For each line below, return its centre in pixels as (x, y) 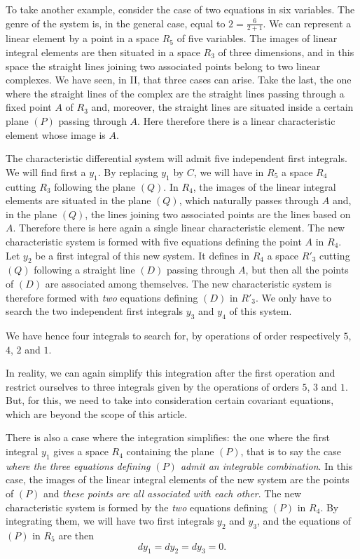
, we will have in (229, 171)
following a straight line (84, 270)
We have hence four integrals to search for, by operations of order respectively (173, 335)
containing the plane (170, 451)
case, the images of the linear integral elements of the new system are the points (178, 479)
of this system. (261, 311)
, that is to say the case (291, 451)
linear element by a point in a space (83, 38)
